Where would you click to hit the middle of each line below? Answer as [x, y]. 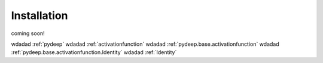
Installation [39, 15]
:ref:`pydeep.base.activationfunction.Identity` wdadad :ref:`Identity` [94, 52]
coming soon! [28, 33]
